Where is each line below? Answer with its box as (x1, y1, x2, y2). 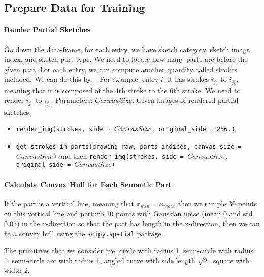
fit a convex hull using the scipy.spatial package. (4, 228, 163, 238)
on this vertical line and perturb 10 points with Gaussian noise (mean (4, 208, 221, 219)
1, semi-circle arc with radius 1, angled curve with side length (4, 255, 195, 265)
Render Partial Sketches (4, 24, 91, 35)
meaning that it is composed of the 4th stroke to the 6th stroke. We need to (4, 85, 241, 95)
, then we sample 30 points (174, 198, 257, 209)
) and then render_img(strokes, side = (53, 150, 184, 161)
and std (229, 208, 253, 219)
